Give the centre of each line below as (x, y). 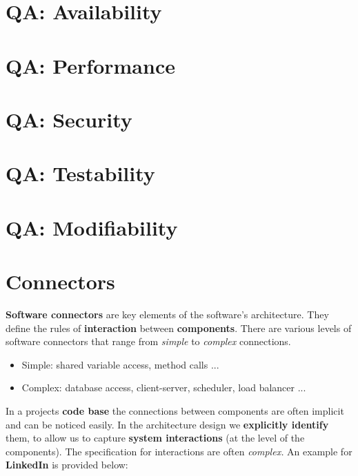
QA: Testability (80, 173)
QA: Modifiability (92, 227)
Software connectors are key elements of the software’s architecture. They (167, 314)
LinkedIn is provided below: (67, 465)
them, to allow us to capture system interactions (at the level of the (155, 438)
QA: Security (69, 119)
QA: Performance (90, 65)
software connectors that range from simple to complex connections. (148, 341)
